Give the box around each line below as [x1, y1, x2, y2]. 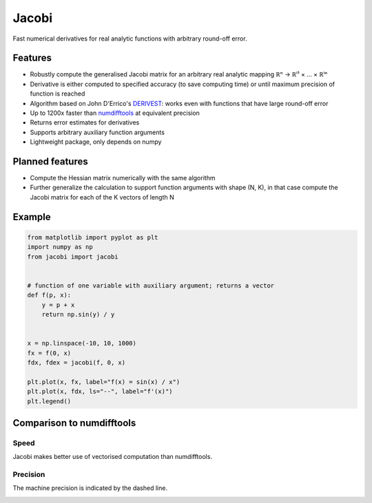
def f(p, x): [27, 291, 72, 299]
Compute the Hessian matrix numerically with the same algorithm [30, 174, 216, 182]
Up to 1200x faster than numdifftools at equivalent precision [30, 109, 200, 117]
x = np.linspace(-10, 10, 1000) [27, 339, 137, 347]
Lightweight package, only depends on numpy [30, 138, 162, 146]
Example [12, 211, 51, 223]
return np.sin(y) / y [41, 310, 115, 318]
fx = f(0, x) [27, 349, 72, 357]
